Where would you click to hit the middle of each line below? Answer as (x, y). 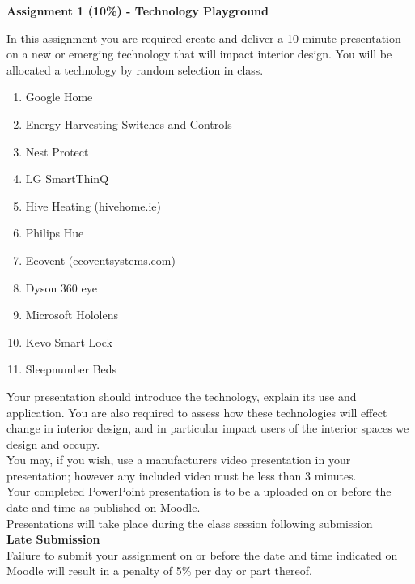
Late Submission (53, 539)
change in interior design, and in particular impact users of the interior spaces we (208, 428)
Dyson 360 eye (61, 287)
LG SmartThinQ (67, 179)
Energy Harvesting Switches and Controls (129, 124)
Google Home (59, 97)
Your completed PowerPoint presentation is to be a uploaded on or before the (199, 491)
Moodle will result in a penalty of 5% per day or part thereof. (159, 571)
